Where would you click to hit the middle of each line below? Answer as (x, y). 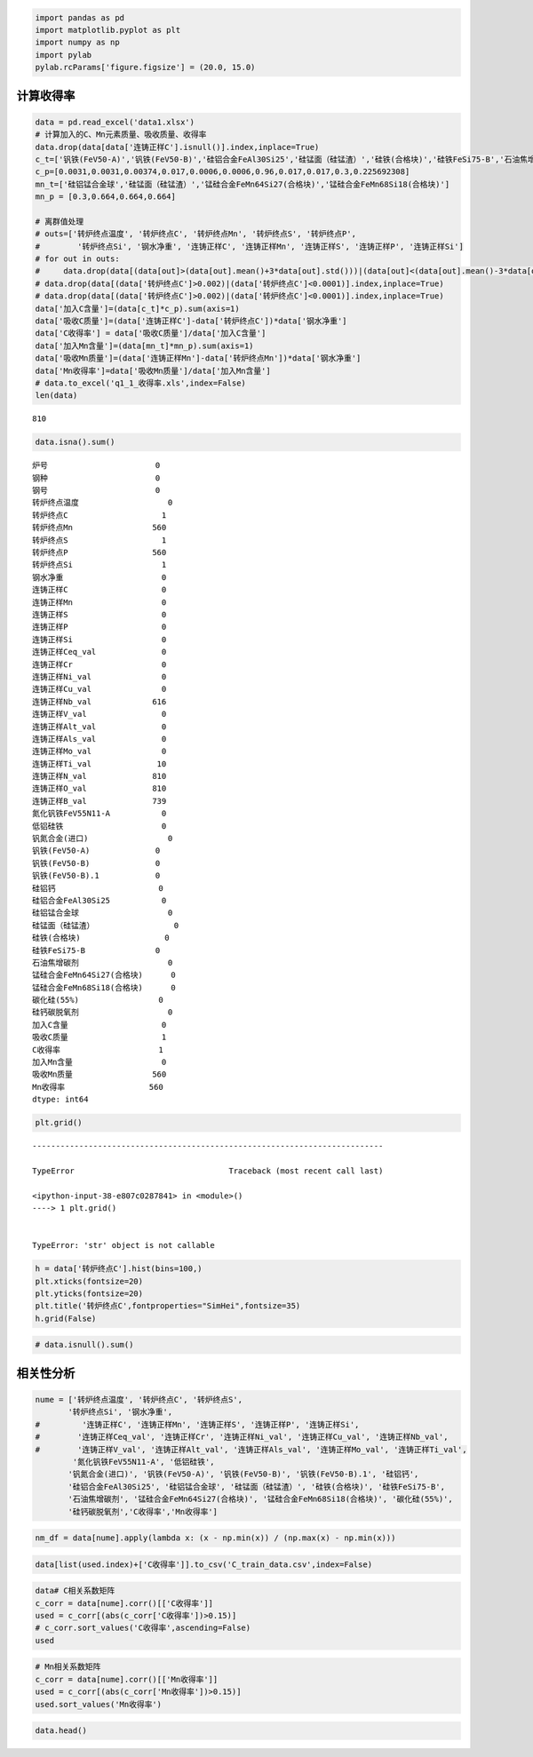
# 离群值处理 (60, 221)
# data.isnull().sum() (84, 1345)
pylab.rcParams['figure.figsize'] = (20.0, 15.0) (145, 68)
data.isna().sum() (75, 442)
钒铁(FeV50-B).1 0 (96, 876)
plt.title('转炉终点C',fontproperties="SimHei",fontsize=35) (168, 1306)
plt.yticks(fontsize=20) (89, 1294)
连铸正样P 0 (99, 627)
